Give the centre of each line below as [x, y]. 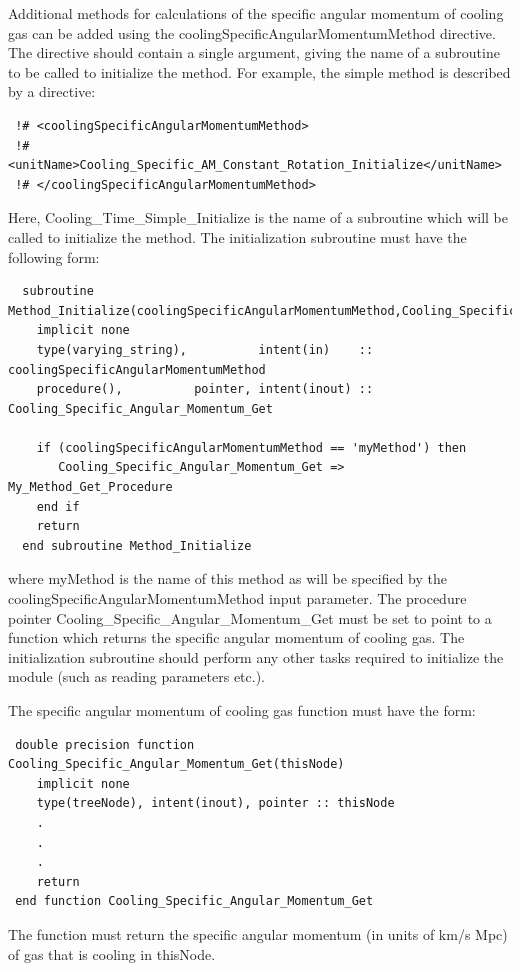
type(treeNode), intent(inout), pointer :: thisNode [215, 803]
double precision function [105, 744]
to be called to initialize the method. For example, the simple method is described [259, 71]
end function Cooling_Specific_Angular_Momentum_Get [194, 901]
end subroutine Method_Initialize [137, 545]
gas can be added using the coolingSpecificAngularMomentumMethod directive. [252, 32]
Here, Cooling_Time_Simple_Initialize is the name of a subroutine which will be [258, 217]
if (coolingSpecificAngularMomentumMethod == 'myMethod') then [251, 447]
